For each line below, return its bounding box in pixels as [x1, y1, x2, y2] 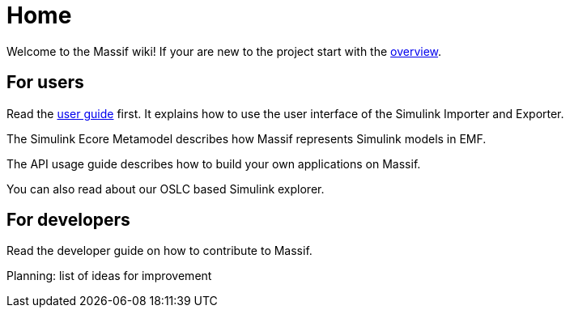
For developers [6, 210, 130, 231]
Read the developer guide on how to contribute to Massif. [6, 244, 313, 258]
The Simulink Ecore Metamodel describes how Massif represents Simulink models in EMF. [6, 131, 487, 146]
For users [6, 72, 84, 93]
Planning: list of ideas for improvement [6, 269, 212, 283]
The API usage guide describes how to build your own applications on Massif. [6, 156, 421, 171]
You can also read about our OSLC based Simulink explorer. [6, 181, 325, 196]
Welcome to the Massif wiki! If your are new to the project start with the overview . [6, 44, 442, 58]
